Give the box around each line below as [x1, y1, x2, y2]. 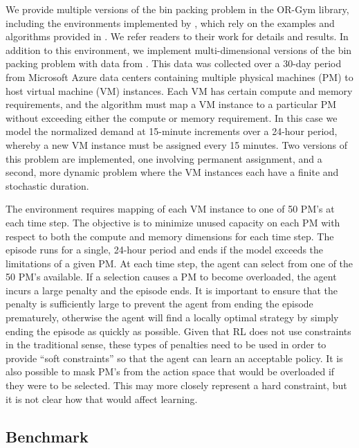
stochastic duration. [6, 178, 89, 192]
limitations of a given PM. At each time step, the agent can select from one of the [6, 256, 353, 270]
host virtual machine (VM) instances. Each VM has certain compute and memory [6, 83, 353, 98]
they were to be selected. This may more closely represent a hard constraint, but [6, 378, 347, 393]
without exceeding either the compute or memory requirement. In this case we [6, 110, 338, 125]
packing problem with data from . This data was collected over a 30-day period [6, 56, 342, 71]
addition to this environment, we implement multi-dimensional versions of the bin [6, 42, 352, 57]
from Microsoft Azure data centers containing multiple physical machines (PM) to [6, 69, 353, 84]
